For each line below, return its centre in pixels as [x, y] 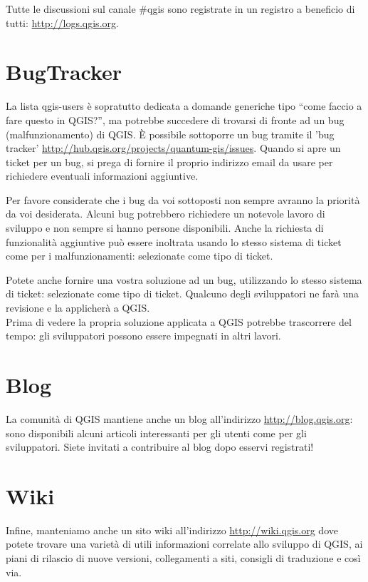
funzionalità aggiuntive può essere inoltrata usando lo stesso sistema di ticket [174, 241]
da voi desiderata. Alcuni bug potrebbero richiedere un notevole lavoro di [165, 214]
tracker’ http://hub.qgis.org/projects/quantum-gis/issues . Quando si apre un [173, 148]
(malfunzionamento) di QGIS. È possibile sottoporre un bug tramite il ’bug [170, 134]
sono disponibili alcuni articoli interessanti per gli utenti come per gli [156, 433]
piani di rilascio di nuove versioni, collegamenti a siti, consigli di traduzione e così [183, 558]
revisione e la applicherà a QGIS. [78, 308]
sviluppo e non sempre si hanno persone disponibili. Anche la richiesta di [165, 228]
